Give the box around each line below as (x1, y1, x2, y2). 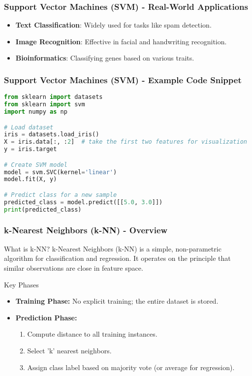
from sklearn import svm (4, 101, 85, 108)
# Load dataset (4, 124, 54, 131)
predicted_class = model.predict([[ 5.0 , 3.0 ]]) (4, 198, 163, 206)
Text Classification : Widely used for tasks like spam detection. (15, 20, 212, 30)
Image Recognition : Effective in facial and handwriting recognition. (15, 36, 227, 46)
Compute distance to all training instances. (27, 329, 157, 339)
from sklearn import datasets (4, 94, 103, 101)
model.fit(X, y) (4, 176, 57, 183)
